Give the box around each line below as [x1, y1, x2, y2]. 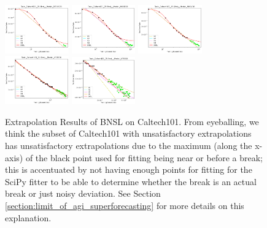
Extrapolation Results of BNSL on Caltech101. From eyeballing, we [5, 115, 259, 127]
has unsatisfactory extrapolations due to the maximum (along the [5, 139, 252, 152]
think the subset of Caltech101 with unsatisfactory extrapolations [5, 127, 252, 140]
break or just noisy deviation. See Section [5, 187, 161, 200]
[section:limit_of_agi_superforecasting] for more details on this [5, 199, 244, 212]
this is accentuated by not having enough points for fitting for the [5, 163, 252, 176]
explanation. [5, 211, 52, 224]
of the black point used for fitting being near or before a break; [25, 151, 263, 164]
